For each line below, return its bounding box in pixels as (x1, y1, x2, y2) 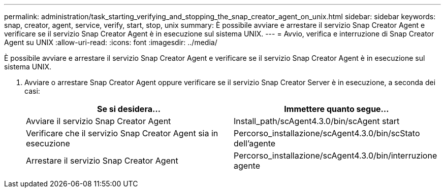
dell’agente (234, 138, 276, 148)
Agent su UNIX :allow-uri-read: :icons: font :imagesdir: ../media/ (4, 38, 217, 47)
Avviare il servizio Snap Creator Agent (26, 116, 171, 126)
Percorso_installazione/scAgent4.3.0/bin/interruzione (234, 150, 437, 161)
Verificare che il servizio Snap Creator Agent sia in (26, 128, 218, 138)
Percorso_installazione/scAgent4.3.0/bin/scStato (234, 128, 420, 138)
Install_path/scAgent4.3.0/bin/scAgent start (234, 116, 400, 126)
